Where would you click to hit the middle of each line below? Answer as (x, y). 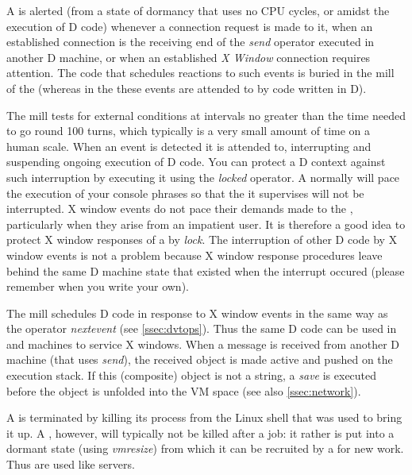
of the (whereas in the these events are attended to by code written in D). (187, 88)
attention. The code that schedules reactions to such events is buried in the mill (200, 73)
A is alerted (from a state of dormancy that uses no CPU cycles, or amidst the (198, 10)
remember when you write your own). (98, 286)
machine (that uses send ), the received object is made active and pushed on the (200, 359)
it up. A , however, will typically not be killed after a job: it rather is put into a (200, 433)
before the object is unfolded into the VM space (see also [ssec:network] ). (184, 390)
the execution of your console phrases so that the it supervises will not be (185, 193)
